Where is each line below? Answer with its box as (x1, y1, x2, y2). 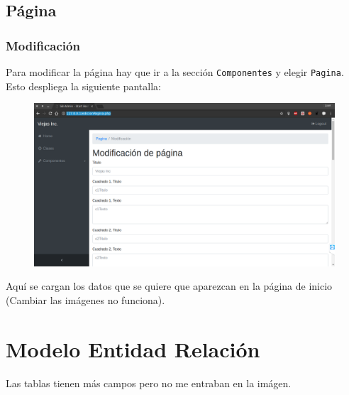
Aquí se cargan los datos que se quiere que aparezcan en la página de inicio (6, 278, 333, 293)
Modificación (6, 36, 80, 54)
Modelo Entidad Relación (6, 334, 260, 363)
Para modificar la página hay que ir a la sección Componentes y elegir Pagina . (6, 65, 344, 79)
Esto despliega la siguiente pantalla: (6, 78, 161, 93)
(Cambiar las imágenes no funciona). (6, 292, 165, 307)
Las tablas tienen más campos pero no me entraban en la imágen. (6, 375, 292, 390)
